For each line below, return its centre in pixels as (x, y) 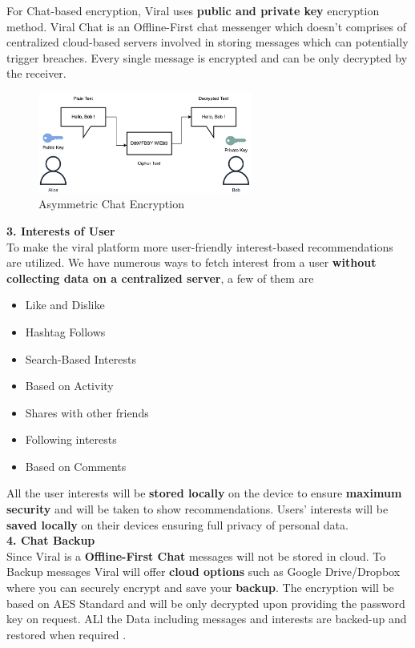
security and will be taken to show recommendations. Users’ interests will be (197, 509)
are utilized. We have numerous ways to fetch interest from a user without (191, 262)
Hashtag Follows (65, 331)
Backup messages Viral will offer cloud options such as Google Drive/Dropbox (203, 572)
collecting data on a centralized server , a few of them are (160, 278)
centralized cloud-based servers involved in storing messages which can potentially (207, 42)
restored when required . (66, 634)
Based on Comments (76, 466)
